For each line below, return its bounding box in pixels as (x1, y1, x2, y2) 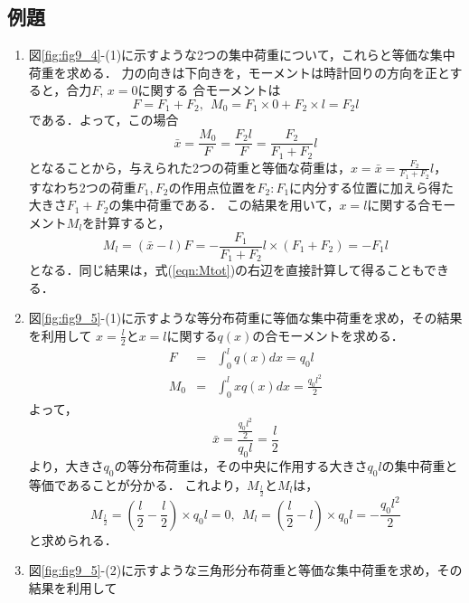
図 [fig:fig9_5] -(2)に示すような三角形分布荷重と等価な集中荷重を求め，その (28, 561, 463, 579)
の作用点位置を (168, 177, 258, 196)
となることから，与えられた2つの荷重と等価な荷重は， (28, 157, 351, 176)
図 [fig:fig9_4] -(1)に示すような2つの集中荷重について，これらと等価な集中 (28, 45, 455, 64)
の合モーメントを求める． (252, 325, 404, 344)
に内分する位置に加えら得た (289, 177, 455, 196)
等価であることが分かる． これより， (28, 475, 248, 494)
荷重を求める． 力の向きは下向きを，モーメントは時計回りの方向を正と (28, 62, 450, 81)
